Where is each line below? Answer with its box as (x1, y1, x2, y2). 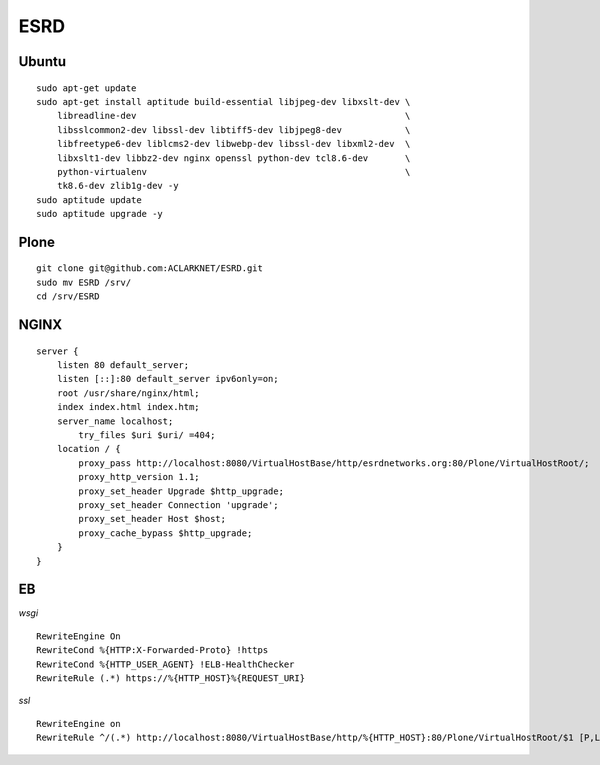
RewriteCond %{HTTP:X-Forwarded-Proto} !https (36, 645, 269, 656)
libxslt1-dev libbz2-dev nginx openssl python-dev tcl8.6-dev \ (56, 152, 411, 164)
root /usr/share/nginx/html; (56, 387, 200, 399)
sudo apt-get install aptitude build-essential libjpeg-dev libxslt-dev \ (36, 96, 411, 107)
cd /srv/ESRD (36, 291, 100, 302)
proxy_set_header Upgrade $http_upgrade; (78, 485, 285, 497)
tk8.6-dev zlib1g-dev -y (56, 180, 179, 192)
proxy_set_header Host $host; (78, 513, 227, 525)
